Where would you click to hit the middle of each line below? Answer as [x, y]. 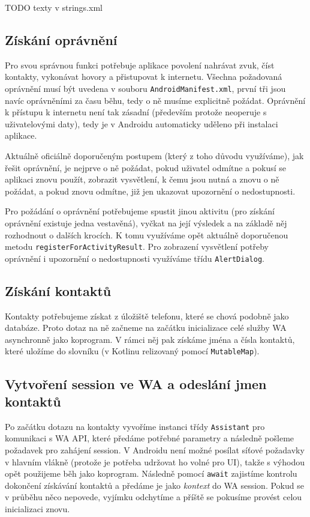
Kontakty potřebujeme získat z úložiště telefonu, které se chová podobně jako [147, 316]
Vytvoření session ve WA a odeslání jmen [136, 383]
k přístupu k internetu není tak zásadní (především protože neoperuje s [136, 112]
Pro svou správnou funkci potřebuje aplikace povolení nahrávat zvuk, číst [140, 65]
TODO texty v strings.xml [54, 7]
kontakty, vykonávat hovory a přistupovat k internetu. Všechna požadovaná [144, 77]
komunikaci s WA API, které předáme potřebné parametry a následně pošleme [150, 438]
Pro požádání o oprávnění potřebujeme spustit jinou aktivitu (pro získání [140, 211]
